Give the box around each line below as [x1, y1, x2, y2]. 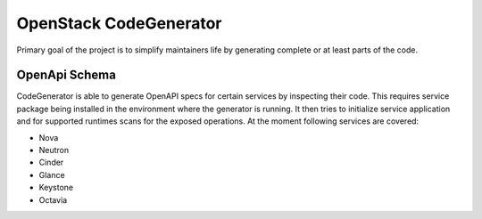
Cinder [38, 157, 64, 168]
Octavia [38, 194, 68, 205]
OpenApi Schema [16, 68, 116, 83]
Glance [38, 169, 66, 180]
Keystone [38, 182, 74, 193]
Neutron [38, 145, 70, 156]
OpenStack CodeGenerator [16, 13, 222, 33]
